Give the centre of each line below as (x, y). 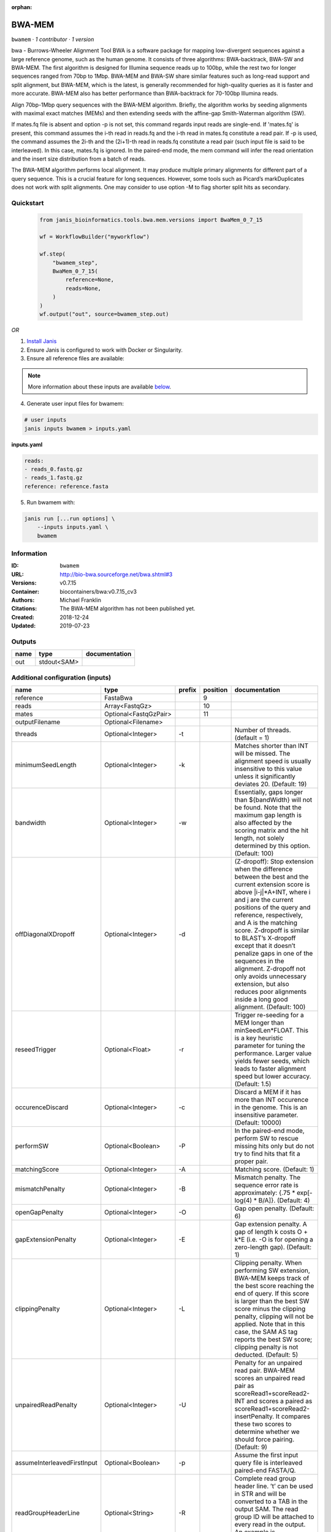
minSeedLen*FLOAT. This (272, 1030)
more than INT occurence (272, 1099)
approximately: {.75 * (265, 1193)
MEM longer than (259, 1022)
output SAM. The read (266, 1509)
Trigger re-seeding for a (269, 1015)
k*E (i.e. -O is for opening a (274, 1239)
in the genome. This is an (271, 1107)
